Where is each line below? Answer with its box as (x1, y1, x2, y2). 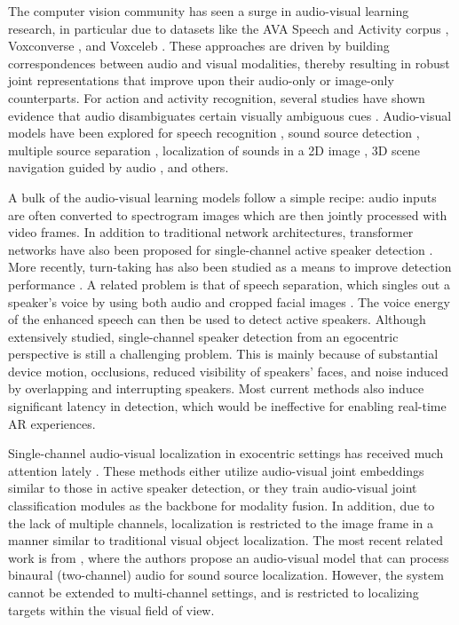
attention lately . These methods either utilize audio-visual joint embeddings (8, 461, 424, 479)
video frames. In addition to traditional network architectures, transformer (8, 223, 414, 241)
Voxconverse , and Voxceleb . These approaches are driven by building (8, 36, 390, 55)
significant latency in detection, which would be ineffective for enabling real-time (8, 397, 447, 415)
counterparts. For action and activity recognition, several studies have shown (8, 88, 425, 107)
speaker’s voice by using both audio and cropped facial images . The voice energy (8, 292, 450, 311)
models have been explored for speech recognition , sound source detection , (8, 123, 420, 142)
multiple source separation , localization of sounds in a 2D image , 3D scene (8, 140, 421, 159)
